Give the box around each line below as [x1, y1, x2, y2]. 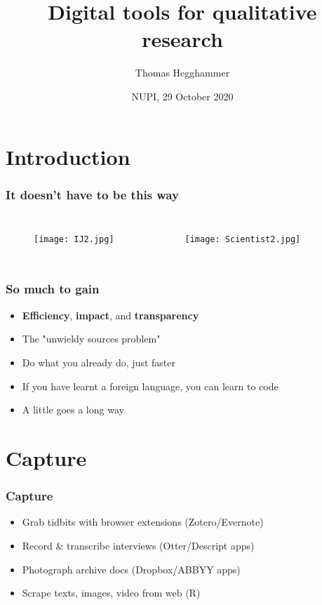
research [142, 25, 223, 53]
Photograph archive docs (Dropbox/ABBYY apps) [22, 561, 241, 576]
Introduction [6, 142, 130, 171]
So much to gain [6, 280, 100, 298]
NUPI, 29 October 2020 [131, 88, 234, 103]
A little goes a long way [22, 402, 124, 417]
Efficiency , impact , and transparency [22, 307, 199, 322]
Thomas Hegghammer [135, 65, 230, 80]
